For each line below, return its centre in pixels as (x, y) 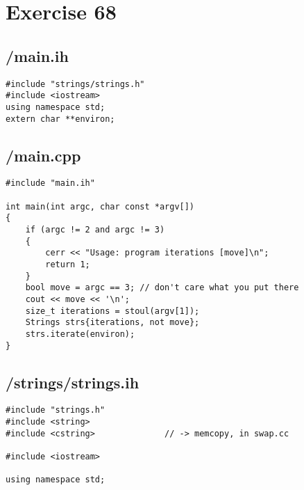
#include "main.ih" (50, 183)
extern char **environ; (60, 119)
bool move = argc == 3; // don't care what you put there (162, 288)
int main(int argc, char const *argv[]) (100, 206)
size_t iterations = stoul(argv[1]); (112, 311)
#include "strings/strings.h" (75, 84)
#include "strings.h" (56, 410)
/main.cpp (43, 155)
